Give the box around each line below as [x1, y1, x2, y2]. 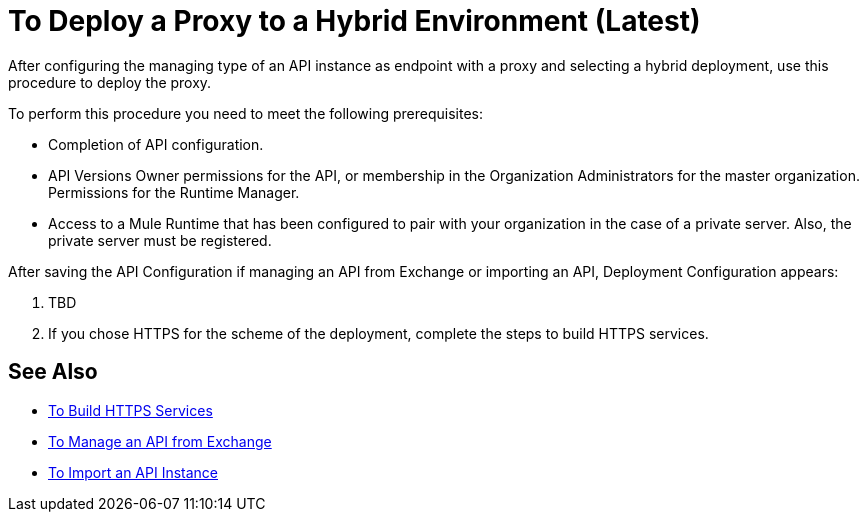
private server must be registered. [48, 231, 272, 249]
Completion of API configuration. [48, 135, 264, 153]
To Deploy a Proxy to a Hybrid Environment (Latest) [8, 4, 701, 38]
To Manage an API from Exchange [48, 432, 272, 450]
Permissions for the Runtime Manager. [48, 183, 300, 201]
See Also [8, 359, 98, 385]
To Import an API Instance [48, 463, 219, 481]
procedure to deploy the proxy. [8, 73, 212, 91]
